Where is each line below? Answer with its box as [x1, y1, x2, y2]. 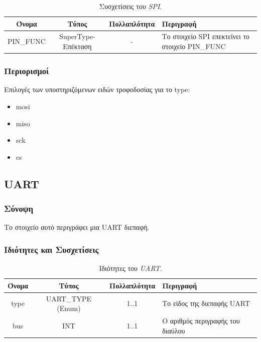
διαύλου [162, 325, 185, 335]
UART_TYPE [46, 293, 92, 303]
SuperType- [59, 31, 95, 42]
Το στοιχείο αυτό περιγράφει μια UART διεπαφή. [4, 222, 150, 232]
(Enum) [57, 303, 81, 313]
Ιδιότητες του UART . [99, 263, 162, 273]
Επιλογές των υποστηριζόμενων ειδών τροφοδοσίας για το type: [4, 84, 190, 95]
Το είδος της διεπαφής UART [162, 298, 250, 308]
